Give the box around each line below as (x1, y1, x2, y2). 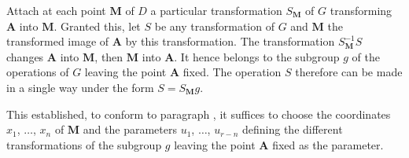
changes (6, 48, 44, 64)
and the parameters (83, 121, 177, 138)
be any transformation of (154, 17, 275, 34)
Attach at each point (6, 2, 106, 18)
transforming (330, 2, 392, 18)
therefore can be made (295, 64, 403, 80)
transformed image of (6, 33, 109, 50)
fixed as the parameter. (272, 136, 384, 152)
